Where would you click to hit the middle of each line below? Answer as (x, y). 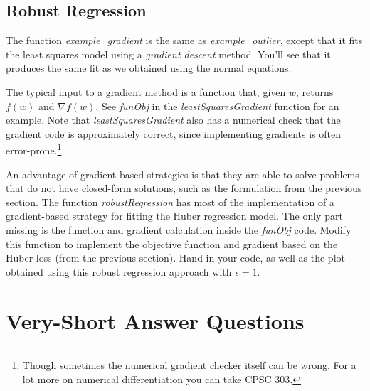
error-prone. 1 (34, 149)
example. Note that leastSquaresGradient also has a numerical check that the (173, 120)
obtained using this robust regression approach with (119, 271)
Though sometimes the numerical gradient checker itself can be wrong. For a (189, 365)
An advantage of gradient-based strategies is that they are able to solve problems (183, 174)
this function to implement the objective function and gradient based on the (172, 243)
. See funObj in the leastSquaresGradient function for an (217, 106)
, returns (315, 91)
